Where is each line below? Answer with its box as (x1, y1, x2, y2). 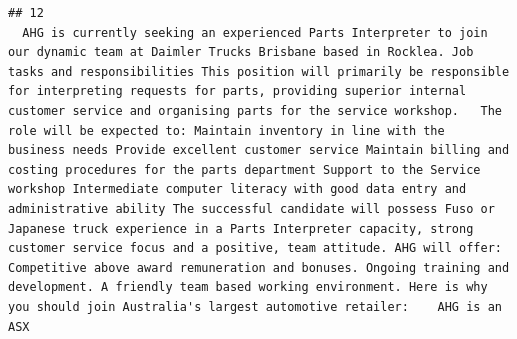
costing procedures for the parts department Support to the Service (8, 162, 481, 177)
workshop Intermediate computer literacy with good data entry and (8, 182, 467, 197)
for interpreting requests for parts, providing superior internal (8, 84, 467, 99)
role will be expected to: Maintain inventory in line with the (8, 123, 445, 138)
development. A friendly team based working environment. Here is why (8, 280, 488, 295)
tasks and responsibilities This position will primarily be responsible (8, 64, 510, 79)
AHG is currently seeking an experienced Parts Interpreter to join (22, 25, 488, 40)
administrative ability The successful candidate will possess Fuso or (8, 201, 495, 216)
